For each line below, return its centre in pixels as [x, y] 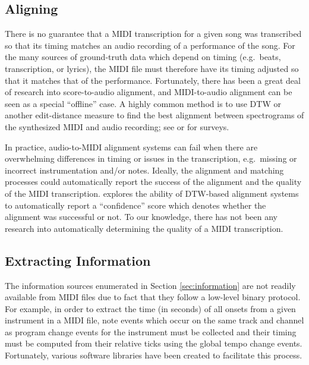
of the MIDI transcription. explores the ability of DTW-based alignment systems [152, 193]
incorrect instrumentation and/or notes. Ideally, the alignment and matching [144, 170]
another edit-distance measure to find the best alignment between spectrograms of [154, 115]
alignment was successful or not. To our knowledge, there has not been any [141, 217]
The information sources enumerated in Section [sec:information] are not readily [150, 285]
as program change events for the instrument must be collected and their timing [151, 331]
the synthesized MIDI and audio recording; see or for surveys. [117, 126]
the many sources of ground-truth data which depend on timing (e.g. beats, [143, 57]
